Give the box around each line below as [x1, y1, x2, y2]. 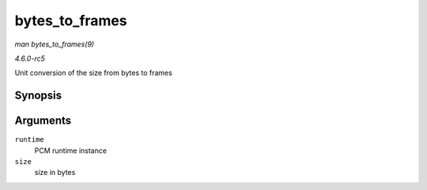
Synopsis [14, 89, 62, 102]
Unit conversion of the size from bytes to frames [14, 68, 173, 78]
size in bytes [34, 168, 76, 177]
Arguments [14, 114, 72, 128]
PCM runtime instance [34, 146, 107, 155]
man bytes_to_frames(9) [14, 39, 95, 49]
